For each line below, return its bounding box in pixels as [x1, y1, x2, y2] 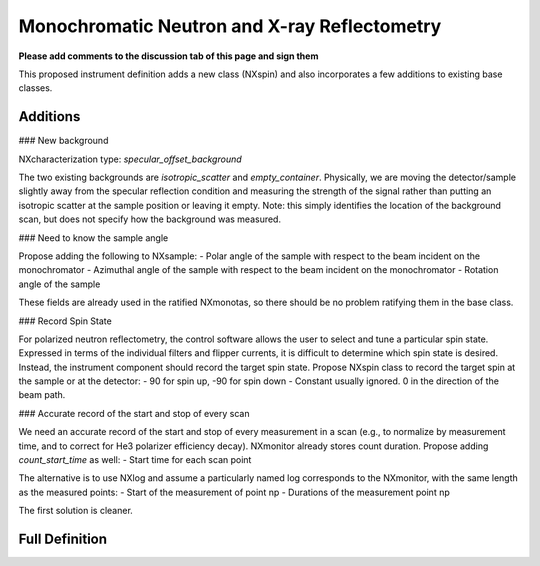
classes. [18, 82, 53, 94]
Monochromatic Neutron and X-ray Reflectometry [18, 15, 442, 37]
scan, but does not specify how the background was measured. [18, 213, 282, 225]
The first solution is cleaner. [18, 505, 134, 517]
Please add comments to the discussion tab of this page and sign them [18, 50, 319, 62]
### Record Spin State [18, 315, 112, 327]
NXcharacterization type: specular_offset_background [18, 153, 242, 165]
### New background [18, 135, 109, 147]
